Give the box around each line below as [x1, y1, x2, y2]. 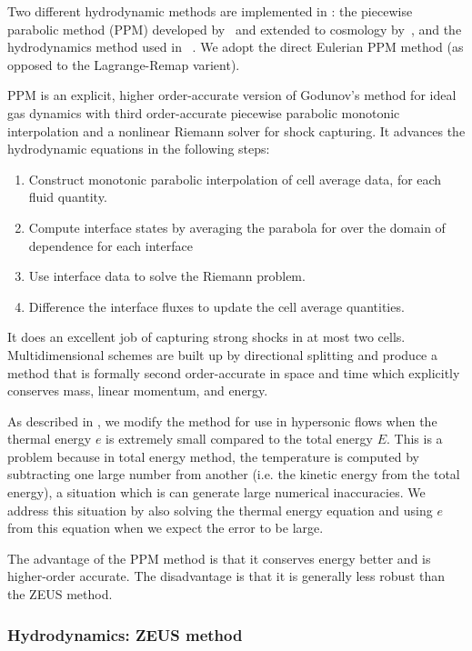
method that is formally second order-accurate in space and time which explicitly [7, 363, 460, 382]
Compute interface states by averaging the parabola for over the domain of [28, 217, 446, 236]
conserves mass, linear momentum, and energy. [7, 381, 268, 400]
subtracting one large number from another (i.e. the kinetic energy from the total [7, 465, 460, 484]
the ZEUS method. [7, 585, 113, 604]
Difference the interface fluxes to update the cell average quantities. [28, 296, 405, 315]
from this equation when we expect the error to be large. [7, 518, 324, 537]
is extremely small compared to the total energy [105, 429, 373, 448]
